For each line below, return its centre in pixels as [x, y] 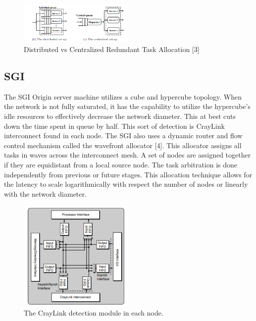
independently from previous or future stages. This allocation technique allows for [128, 174]
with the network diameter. [45, 193]
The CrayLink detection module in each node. [94, 312]
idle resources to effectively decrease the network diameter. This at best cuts [120, 116]
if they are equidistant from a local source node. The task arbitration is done [121, 165]
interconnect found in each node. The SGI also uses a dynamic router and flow [123, 135]
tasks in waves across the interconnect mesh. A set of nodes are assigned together [128, 155]
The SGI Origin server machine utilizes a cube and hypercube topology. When [123, 96]
